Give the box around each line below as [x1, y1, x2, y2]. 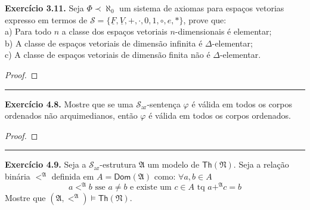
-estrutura [100, 158, 137, 171]
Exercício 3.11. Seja [5, 2, 84, 14]
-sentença [147, 97, 181, 110]
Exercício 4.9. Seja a [5, 158, 86, 171]
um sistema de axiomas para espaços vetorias [119, 2, 284, 14]
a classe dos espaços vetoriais [61, 25, 168, 38]
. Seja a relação [233, 158, 289, 171]
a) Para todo [5, 25, 52, 38]
